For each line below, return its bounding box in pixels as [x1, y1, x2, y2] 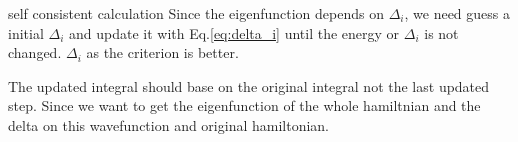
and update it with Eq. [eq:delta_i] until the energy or [68, 22, 400, 43]
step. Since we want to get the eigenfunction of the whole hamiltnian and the [8, 95, 481, 116]
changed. [8, 42, 62, 63]
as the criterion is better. [86, 42, 239, 63]
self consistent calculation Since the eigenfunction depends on [8, 3, 384, 23]
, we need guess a [404, 3, 511, 23]
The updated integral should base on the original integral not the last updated [8, 75, 490, 96]
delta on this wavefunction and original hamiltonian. [8, 114, 330, 135]
